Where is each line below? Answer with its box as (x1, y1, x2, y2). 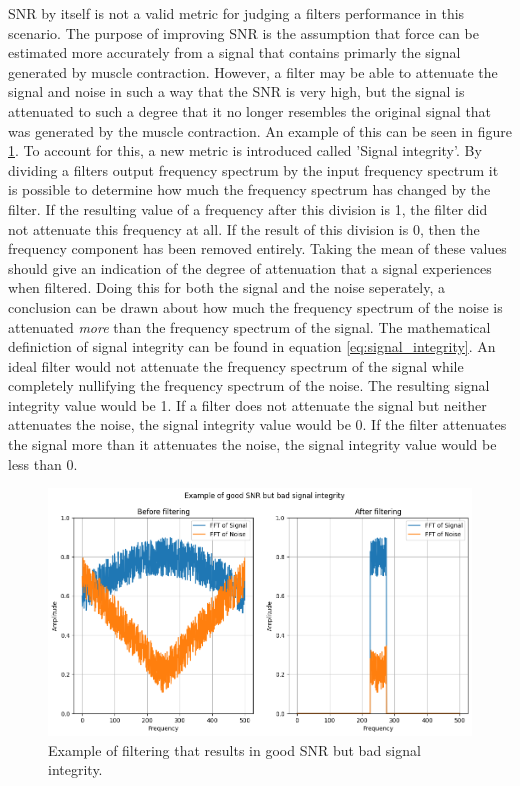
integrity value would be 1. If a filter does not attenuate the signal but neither (8, 394, 487, 415)
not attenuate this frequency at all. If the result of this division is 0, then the (8, 218, 480, 239)
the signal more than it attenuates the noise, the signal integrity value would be (8, 434, 497, 455)
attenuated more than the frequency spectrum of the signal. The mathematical (8, 316, 491, 337)
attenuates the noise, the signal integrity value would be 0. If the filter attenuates (8, 414, 507, 435)
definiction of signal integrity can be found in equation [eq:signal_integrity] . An (8, 336, 496, 357)
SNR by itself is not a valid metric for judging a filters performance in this (8, 3, 465, 23)
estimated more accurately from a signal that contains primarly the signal (8, 42, 461, 63)
